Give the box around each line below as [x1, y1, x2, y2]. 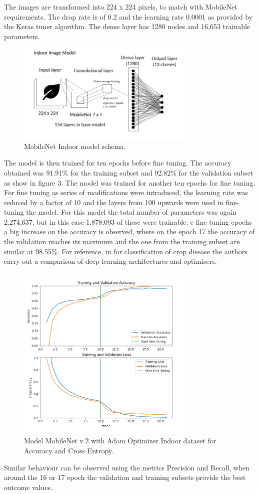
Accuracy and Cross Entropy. [24, 445, 113, 455]
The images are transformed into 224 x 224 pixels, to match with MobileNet [4, 2, 237, 12]
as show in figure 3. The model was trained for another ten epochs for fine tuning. [4, 177, 255, 188]
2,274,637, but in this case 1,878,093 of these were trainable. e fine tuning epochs [4, 216, 252, 227]
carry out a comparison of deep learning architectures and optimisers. [4, 256, 217, 266]
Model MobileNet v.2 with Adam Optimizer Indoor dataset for [24, 435, 216, 446]
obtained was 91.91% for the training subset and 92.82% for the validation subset [4, 167, 253, 178]
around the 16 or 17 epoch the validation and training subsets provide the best [4, 472, 246, 482]
